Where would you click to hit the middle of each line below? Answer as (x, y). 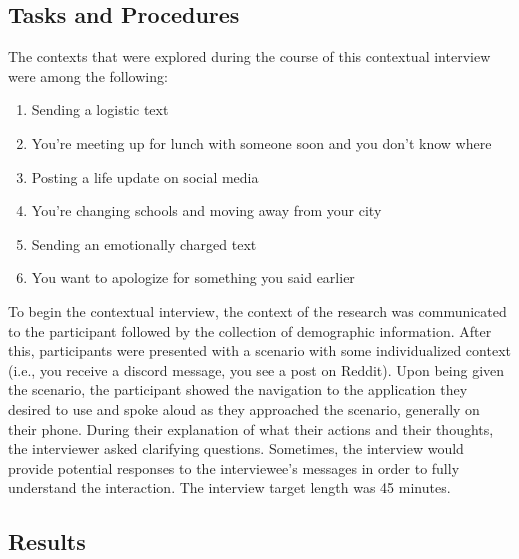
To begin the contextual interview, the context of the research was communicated (257, 310)
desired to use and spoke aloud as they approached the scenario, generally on (244, 408)
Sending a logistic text (100, 109)
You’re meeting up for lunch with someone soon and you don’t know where (261, 142)
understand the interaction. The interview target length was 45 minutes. (229, 487)
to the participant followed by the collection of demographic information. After (250, 330)
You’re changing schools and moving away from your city (206, 210)
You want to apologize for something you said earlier (193, 277)
